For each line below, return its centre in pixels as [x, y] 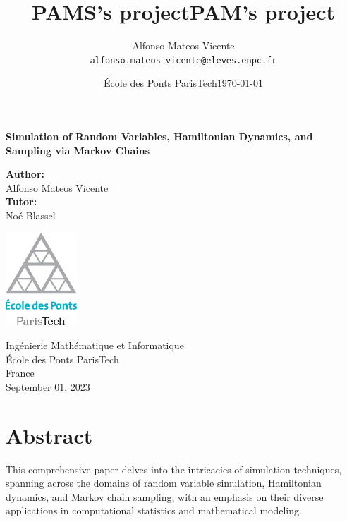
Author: [25, 174]
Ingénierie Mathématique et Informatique [95, 345]
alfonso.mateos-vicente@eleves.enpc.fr [183, 60]
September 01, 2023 [48, 386]
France [20, 373]
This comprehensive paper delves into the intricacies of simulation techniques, [174, 469]
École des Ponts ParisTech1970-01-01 [183, 83]
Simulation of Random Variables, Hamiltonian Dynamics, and [159, 136]
